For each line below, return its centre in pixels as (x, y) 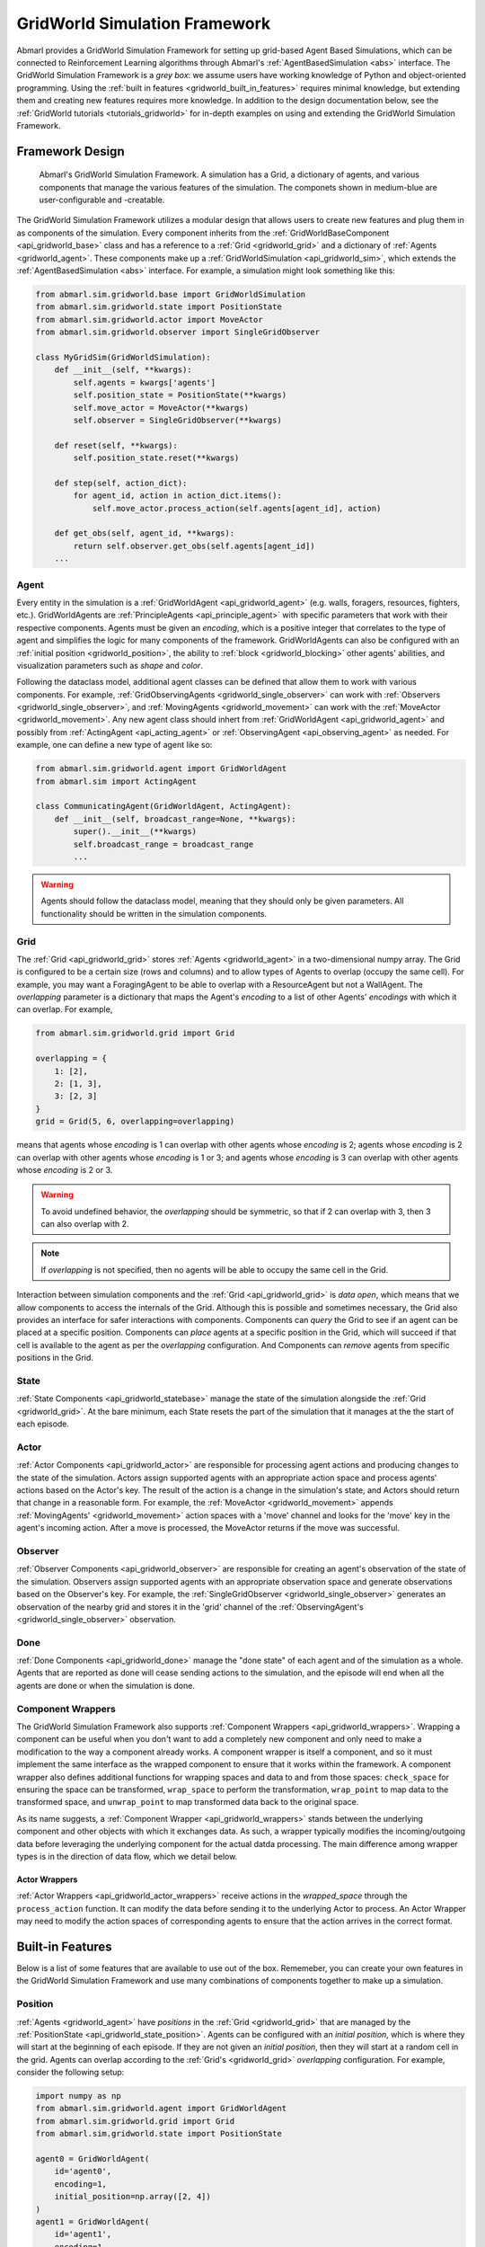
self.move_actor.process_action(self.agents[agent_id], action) (237, 508)
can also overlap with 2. (85, 1224)
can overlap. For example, (65, 1009)
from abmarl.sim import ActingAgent (116, 781)
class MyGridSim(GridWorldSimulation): (123, 357)
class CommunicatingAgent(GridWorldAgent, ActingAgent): (163, 806)
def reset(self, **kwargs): (116, 445)
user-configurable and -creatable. (102, 200)
